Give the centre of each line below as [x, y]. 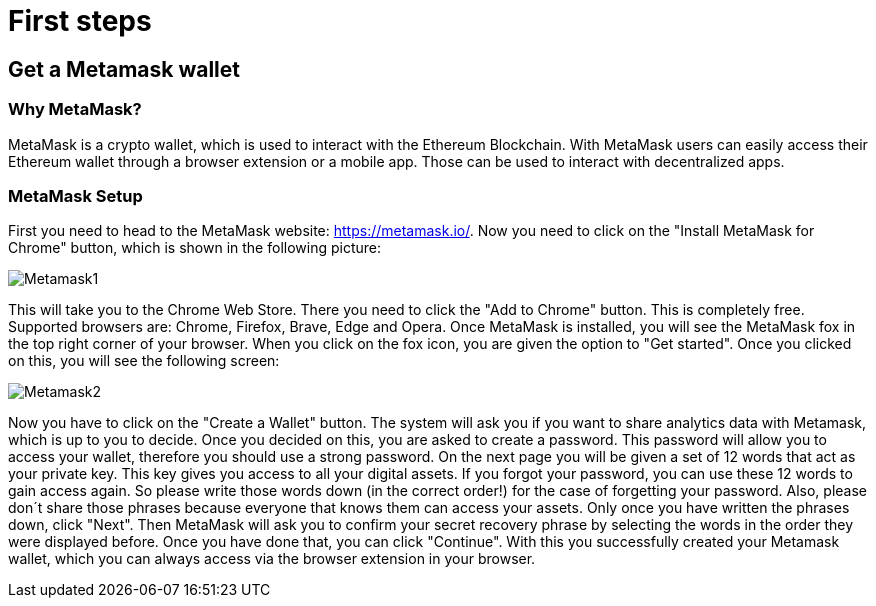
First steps [80, 21]
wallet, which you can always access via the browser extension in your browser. [272, 559]
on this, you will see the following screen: [144, 361]
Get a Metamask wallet [124, 69]
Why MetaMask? [75, 109]
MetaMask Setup [75, 195]
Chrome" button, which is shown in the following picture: [195, 248]
